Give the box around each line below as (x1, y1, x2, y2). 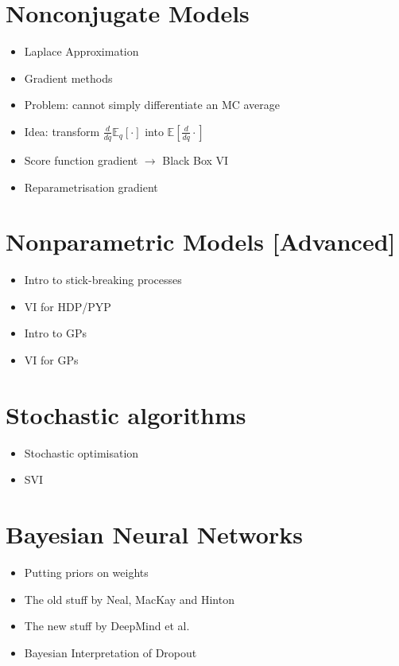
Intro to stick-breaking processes (24, 271, 182, 288)
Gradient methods (24, 69, 113, 86)
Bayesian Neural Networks (6, 518, 303, 551)
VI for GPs (24, 352, 79, 368)
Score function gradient (24, 151, 138, 168)
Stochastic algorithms (6, 398, 246, 430)
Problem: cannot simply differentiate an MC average (24, 96, 281, 113)
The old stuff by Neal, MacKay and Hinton (24, 590, 234, 607)
